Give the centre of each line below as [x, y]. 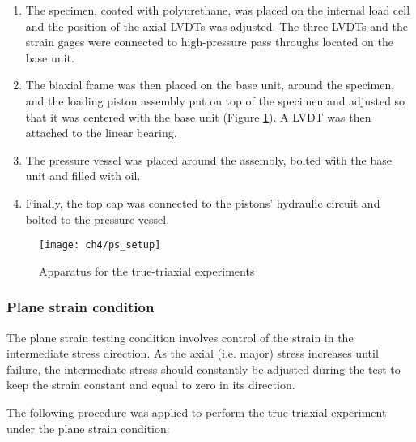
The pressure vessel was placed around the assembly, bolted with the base [208, 159]
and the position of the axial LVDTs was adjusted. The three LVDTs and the [216, 26]
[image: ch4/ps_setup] [100, 245]
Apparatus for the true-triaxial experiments [147, 270]
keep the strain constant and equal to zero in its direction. [151, 385]
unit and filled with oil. [83, 176]
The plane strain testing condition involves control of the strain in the [180, 337]
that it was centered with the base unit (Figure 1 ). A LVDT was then [198, 116]
